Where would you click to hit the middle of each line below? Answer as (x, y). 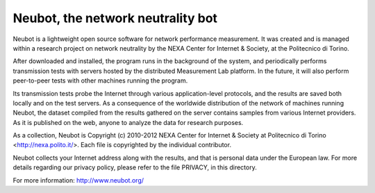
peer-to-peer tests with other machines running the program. (100, 81)
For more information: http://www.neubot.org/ (78, 180)
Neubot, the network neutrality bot (115, 18)
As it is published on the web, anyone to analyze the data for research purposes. (128, 122)
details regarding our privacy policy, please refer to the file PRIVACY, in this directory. (135, 167)
